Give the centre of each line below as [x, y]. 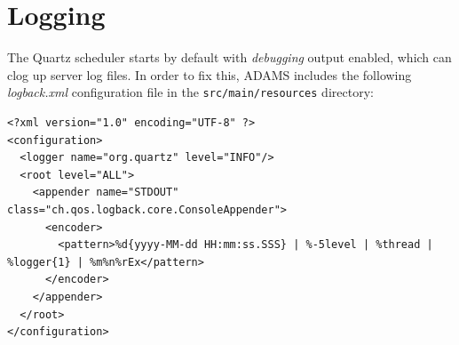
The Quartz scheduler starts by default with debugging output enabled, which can [229, 57]
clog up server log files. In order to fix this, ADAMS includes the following [210, 74]
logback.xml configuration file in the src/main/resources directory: [190, 92]
